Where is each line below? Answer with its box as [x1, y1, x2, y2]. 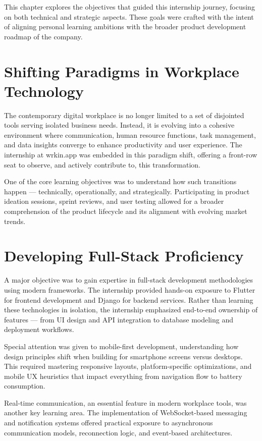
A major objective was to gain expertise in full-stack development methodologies [4, 274, 253, 285]
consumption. [4, 380, 45, 391]
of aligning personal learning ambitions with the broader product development [4, 21, 246, 32]
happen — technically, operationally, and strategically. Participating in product [4, 186, 250, 196]
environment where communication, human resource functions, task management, [4, 129, 256, 140]
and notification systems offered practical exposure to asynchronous [4, 417, 213, 428]
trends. [4, 215, 26, 226]
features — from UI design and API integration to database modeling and [4, 314, 234, 324]
